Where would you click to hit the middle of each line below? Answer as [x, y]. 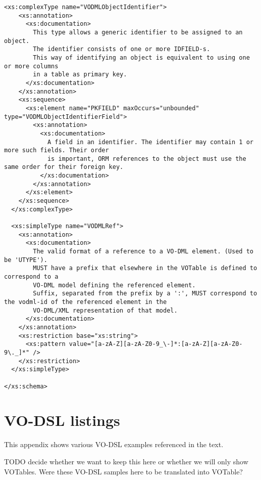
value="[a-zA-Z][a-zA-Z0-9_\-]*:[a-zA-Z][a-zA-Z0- [156, 344]
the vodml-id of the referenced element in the [86, 302]
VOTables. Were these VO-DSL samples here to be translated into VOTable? [123, 471]
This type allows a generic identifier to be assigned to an [138, 32]
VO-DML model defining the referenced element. [114, 285]
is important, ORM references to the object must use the [147, 159]
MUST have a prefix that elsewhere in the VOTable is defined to [145, 268]
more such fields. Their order [57, 150]
